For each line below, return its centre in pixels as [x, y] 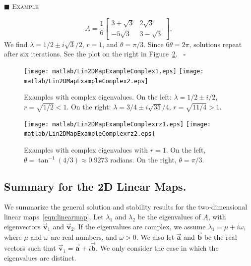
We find [16, 44]
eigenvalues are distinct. [40, 257]
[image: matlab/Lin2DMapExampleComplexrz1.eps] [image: [117, 124]
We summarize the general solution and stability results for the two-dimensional [126, 207]
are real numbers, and [84, 237]
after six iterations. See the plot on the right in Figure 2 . [91, 54]
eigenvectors [22, 226]
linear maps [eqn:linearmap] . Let [54, 216]
